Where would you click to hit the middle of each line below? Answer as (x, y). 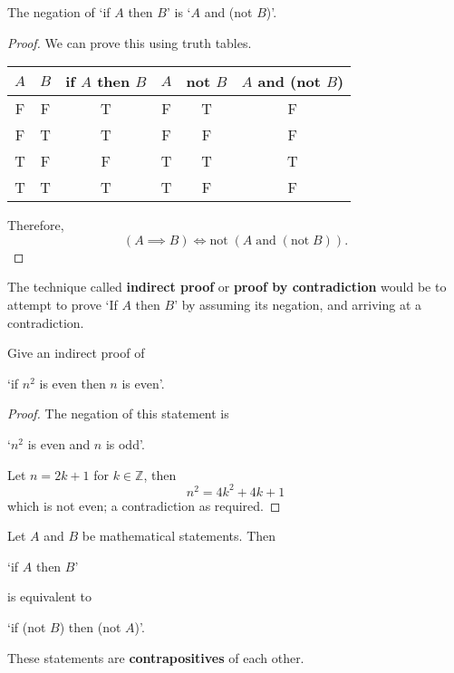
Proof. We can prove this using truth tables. (130, 42)
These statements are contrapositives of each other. (156, 657)
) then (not (90, 627)
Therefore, (36, 225)
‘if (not (27, 627)
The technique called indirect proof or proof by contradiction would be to (227, 287)
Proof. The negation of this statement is (118, 413)
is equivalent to (50, 596)
